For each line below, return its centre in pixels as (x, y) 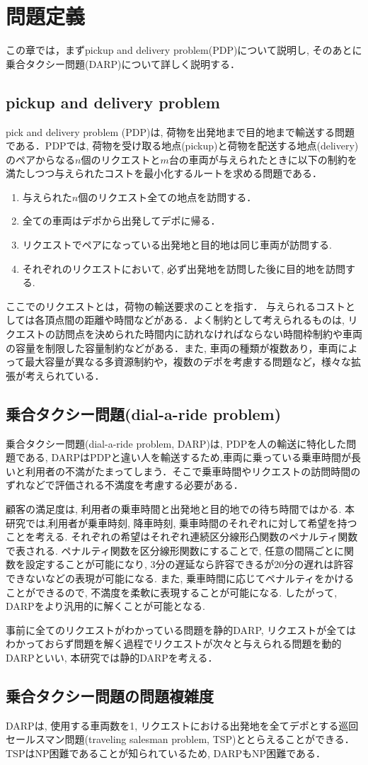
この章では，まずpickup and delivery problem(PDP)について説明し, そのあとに (184, 50)
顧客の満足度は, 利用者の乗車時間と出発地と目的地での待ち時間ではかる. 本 (180, 509)
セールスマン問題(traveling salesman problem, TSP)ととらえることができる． (180, 739)
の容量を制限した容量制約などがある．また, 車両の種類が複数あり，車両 (172, 347)
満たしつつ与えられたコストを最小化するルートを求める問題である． (164, 173)
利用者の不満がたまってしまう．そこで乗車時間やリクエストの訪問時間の (193, 471)
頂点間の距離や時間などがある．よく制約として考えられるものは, (195, 320)
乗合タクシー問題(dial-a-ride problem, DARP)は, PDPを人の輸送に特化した (176, 443)
